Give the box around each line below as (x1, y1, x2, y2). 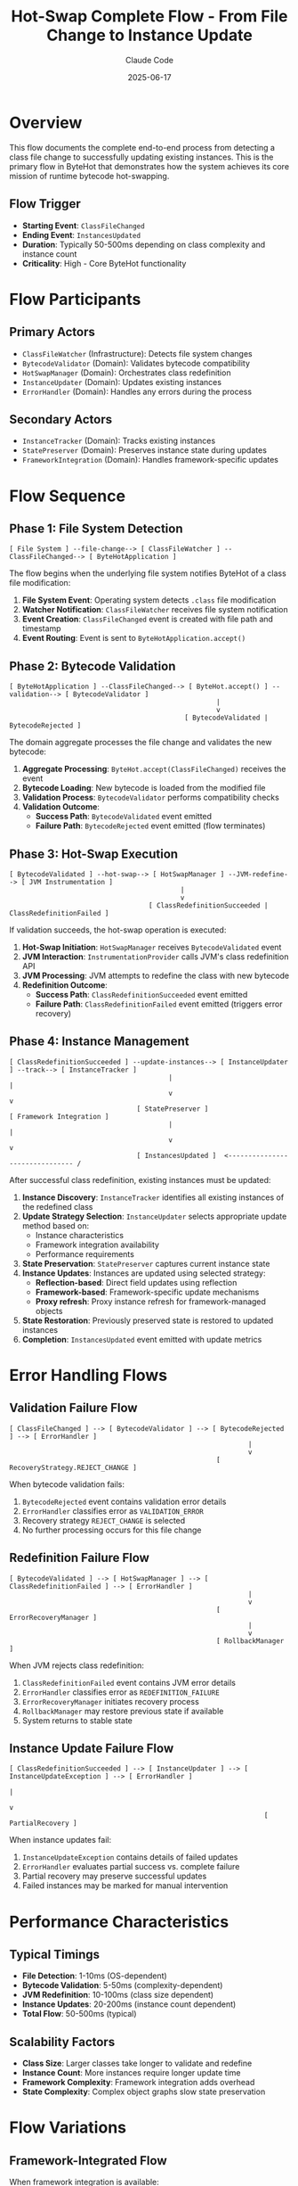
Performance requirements (35, 1248, 135, 1259)
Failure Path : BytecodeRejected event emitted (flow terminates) (35, 820, 266, 831)
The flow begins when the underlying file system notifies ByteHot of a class (9, 568, 286, 579)
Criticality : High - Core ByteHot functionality (21, 258, 187, 268)
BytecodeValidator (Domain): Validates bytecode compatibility (21, 357, 251, 368)
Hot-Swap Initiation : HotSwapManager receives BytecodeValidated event (21, 941, 282, 952)
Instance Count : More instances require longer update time (21, 2067, 242, 2078)
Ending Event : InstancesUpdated (21, 229, 141, 240)
